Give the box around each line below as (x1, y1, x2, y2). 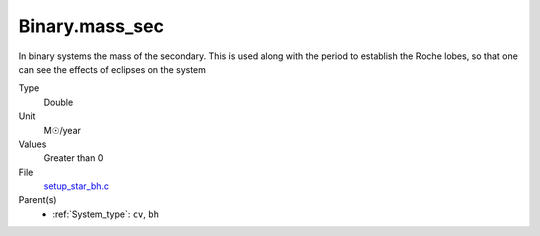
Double (43, 96, 74, 108)
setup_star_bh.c (43, 180, 110, 192)
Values (18, 138, 47, 150)
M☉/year (43, 124, 82, 136)
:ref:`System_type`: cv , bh (52, 208, 160, 220)
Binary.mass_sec (18, 15, 165, 37)
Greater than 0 (43, 152, 104, 164)
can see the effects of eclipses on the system (18, 63, 207, 75)
